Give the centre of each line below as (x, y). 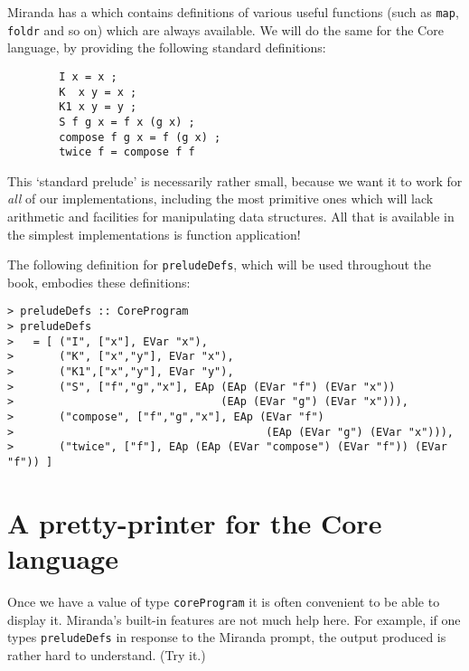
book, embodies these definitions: (99, 282)
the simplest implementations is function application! (154, 234)
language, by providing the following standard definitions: (167, 47)
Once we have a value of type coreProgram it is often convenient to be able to (224, 601)
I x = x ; (88, 76)
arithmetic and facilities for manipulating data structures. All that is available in (231, 217)
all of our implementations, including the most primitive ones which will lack (220, 198)
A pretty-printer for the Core (195, 522)
